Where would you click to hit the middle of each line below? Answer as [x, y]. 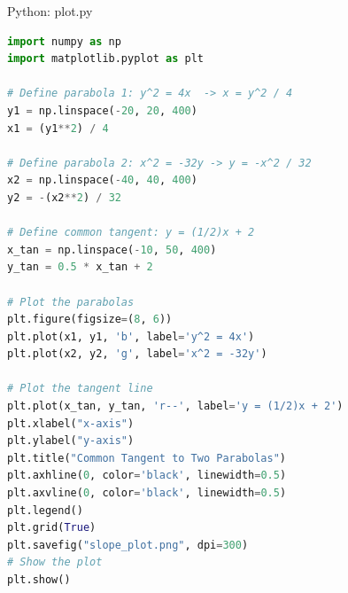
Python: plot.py [50, 11]
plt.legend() [45, 510]
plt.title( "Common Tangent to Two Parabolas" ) [147, 458]
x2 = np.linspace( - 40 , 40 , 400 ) [102, 180]
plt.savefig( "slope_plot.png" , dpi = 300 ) [128, 545]
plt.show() [39, 580]
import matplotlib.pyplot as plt [105, 59]
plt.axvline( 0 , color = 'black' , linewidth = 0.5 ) [147, 493]
